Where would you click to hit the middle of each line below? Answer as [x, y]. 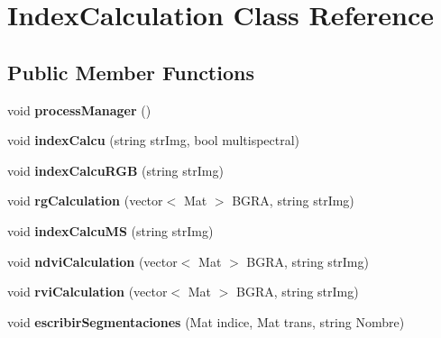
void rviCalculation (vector [87, 292]
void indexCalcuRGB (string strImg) [115, 170]
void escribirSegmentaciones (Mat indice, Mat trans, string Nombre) [206, 321]
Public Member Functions [131, 72]
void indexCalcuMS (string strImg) [110, 230]
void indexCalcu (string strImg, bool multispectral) [154, 140]
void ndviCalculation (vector [92, 261]
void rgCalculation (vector [85, 201]
